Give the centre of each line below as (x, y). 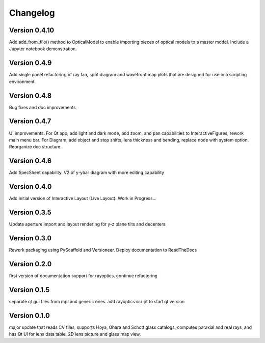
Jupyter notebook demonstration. (43, 49)
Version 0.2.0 (30, 264)
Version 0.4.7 (30, 121)
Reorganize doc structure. (35, 147)
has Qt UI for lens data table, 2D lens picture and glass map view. (75, 334)
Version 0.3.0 (30, 238)
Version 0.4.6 (30, 161)
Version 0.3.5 (30, 212)
